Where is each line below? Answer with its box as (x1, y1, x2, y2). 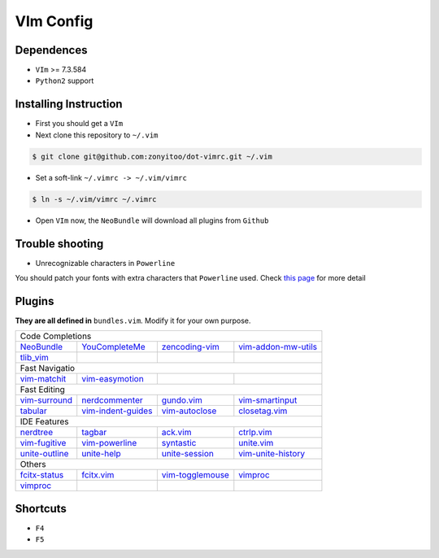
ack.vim (161, 427, 192, 438)
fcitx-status (20, 469, 64, 481)
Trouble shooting (15, 237, 104, 251)
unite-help (81, 448, 121, 460)
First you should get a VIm (35, 119, 124, 129)
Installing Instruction (15, 98, 123, 111)
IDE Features (20, 416, 69, 427)
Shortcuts (15, 501, 67, 516)
